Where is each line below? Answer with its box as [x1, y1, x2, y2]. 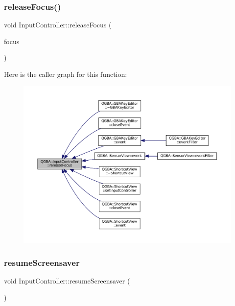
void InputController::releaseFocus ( [4, 20, 112, 30]
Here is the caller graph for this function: [4, 69, 127, 79]
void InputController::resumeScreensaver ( [4, 276, 130, 286]
